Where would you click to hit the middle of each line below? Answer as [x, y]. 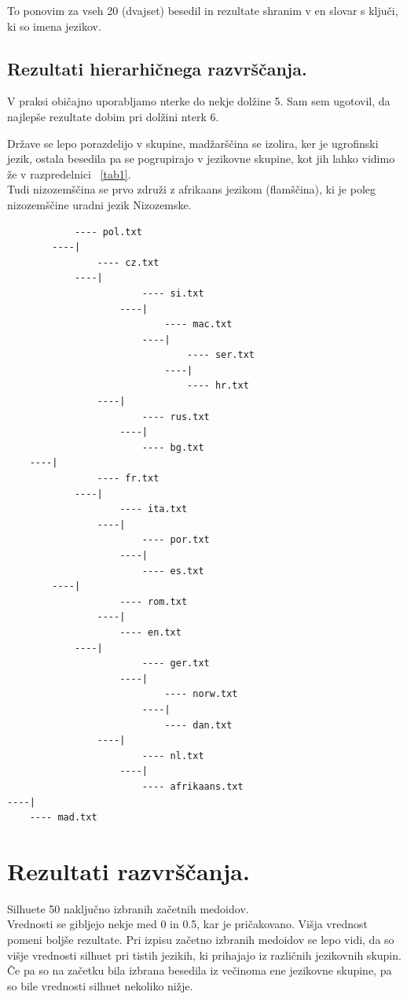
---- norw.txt [201, 694]
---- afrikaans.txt [192, 786]
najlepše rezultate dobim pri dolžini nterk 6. [113, 116]
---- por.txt [176, 540]
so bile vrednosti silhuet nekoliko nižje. [100, 985]
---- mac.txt [198, 324]
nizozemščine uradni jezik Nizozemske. [99, 204]
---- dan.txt [198, 725]
